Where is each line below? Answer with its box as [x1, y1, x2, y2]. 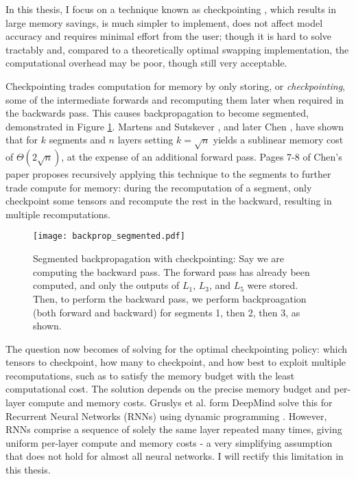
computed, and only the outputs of [33, 278, 180, 292]
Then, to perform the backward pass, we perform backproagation [33, 291, 307, 305]
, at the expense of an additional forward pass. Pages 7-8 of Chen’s [61, 150, 342, 164]
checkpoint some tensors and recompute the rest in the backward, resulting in [5, 194, 332, 208]
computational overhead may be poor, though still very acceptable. [5, 56, 287, 70]
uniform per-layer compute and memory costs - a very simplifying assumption [5, 435, 333, 449]
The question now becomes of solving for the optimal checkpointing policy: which [5, 341, 348, 355]
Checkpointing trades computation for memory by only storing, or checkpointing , [5, 78, 346, 93]
